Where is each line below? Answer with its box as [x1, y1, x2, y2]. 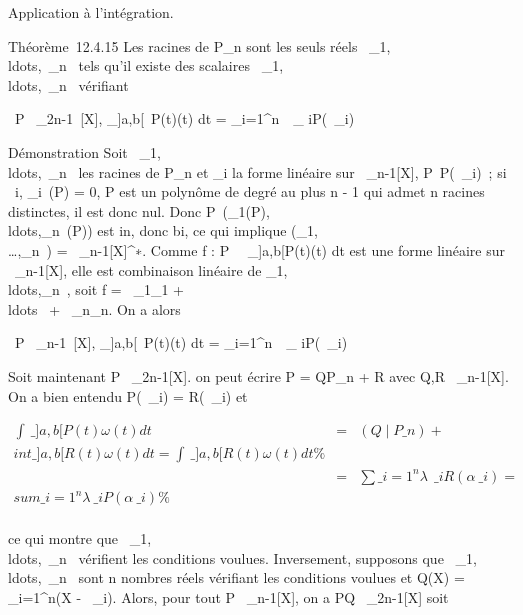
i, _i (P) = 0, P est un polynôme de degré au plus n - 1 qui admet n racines [14, 181, 485, 202]
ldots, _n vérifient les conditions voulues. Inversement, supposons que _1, [8, 547, 477, 568]
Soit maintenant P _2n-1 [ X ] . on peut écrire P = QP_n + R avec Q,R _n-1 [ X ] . [8, 365, 509, 386]
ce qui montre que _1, [8, 528, 152, 549]
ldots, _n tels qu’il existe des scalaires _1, [8, 55, 284, 76]
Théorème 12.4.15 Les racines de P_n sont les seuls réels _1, [8, 35, 391, 56]
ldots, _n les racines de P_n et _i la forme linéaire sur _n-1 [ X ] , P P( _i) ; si [8, 161, 507, 182]
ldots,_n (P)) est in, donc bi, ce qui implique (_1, [8, 220, 318, 241]
